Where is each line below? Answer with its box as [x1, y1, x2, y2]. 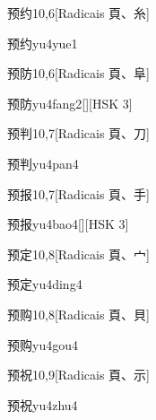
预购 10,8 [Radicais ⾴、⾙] [7, 304, 150, 323]
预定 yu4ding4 [7, 275, 82, 293]
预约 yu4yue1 [7, 33, 78, 52]
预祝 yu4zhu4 [7, 395, 78, 414]
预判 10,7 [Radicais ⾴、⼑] [7, 124, 150, 143]
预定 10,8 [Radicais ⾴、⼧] [7, 244, 150, 263]
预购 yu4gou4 [7, 335, 78, 354]
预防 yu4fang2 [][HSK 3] [7, 93, 133, 112]
